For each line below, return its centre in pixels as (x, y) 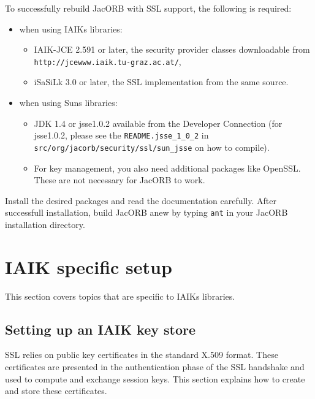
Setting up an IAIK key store (101, 329)
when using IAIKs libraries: (71, 28)
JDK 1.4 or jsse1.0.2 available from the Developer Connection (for (158, 123)
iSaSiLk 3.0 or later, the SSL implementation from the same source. (161, 82)
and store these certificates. (56, 391)
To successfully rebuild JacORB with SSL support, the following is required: (148, 8)
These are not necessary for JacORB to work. (120, 180)
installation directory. (45, 224)
